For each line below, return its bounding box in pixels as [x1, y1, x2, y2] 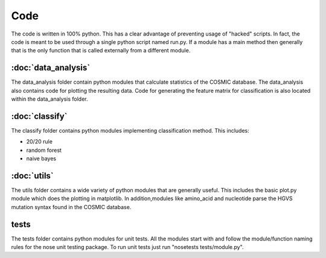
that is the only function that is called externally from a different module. [11, 47, 191, 54]
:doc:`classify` [11, 111, 68, 121]
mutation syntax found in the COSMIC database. [11, 203, 132, 210]
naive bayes [26, 155, 57, 162]
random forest [26, 146, 62, 154]
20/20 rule [26, 138, 53, 145]
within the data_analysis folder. [11, 95, 88, 102]
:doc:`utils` [11, 171, 54, 181]
